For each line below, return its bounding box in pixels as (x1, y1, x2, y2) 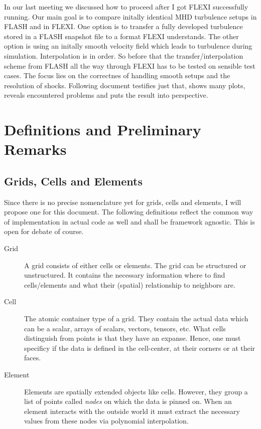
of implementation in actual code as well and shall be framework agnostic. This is (4, 216, 255, 227)
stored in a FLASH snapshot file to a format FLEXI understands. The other (4, 31, 239, 41)
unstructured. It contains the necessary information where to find (24, 270, 225, 280)
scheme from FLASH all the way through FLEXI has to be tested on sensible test (4, 60, 255, 71)
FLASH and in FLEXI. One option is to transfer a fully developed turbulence (4, 21, 243, 32)
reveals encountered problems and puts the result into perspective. (4, 90, 208, 100)
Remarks (4, 139, 67, 159)
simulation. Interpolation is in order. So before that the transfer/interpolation (4, 50, 243, 61)
